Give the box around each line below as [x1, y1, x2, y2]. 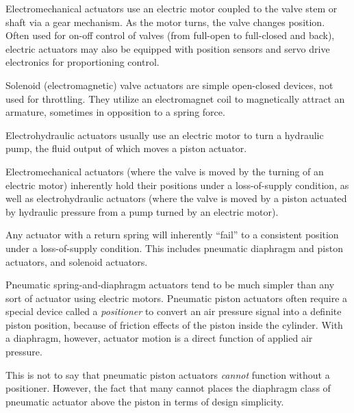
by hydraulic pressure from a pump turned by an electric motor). [5, 204, 279, 218]
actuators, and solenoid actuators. [5, 254, 148, 268]
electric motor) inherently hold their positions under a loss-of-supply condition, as [5, 177, 349, 192]
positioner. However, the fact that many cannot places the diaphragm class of [5, 381, 331, 395]
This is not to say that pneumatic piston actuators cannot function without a [5, 367, 330, 381]
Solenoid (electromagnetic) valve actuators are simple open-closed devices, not [5, 77, 333, 92]
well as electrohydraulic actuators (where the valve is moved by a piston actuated [5, 191, 347, 205]
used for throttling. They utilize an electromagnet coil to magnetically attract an [5, 91, 345, 105]
